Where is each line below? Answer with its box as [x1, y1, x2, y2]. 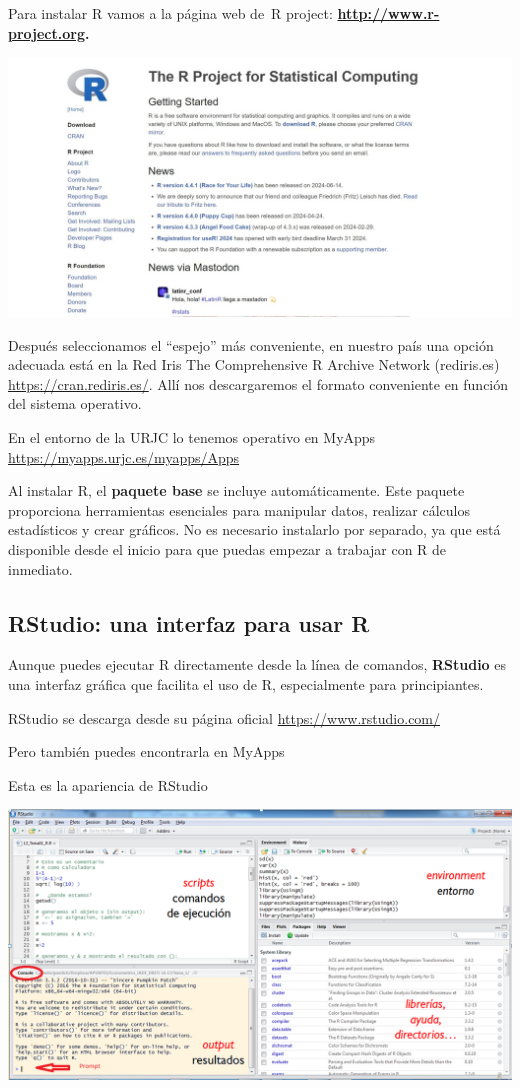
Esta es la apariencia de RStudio [8, 774, 208, 795]
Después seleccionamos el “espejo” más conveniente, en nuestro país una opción [8, 334, 494, 355]
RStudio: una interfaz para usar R [8, 607, 370, 638]
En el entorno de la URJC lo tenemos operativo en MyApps [8, 427, 376, 448]
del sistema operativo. [8, 393, 142, 414]
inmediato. [8, 558, 73, 579]
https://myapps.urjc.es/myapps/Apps [8, 446, 240, 467]
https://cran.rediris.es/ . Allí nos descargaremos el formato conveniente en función [8, 373, 509, 394]
